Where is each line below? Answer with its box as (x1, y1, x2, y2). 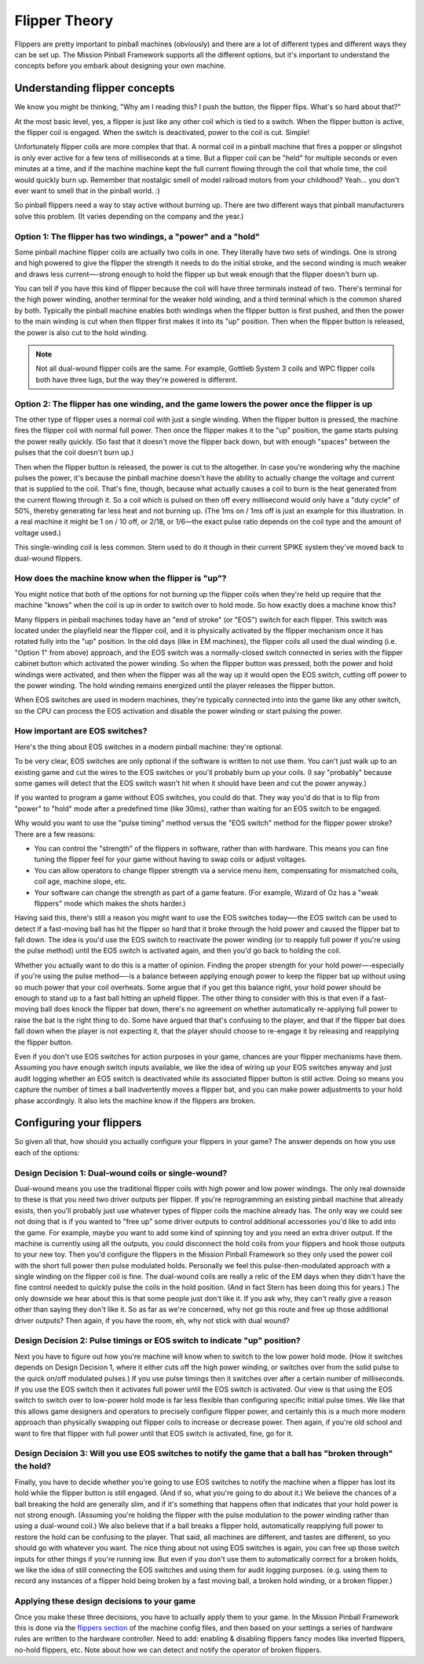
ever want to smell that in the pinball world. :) (14, 185, 160, 196)
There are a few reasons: (14, 829, 96, 839)
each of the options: (14, 1147, 80, 1157)
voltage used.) (14, 528, 62, 537)
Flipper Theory (14, 12, 114, 29)
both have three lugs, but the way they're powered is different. (35, 375, 238, 384)
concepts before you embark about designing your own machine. (14, 61, 227, 71)
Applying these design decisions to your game (14, 1596, 196, 1607)
